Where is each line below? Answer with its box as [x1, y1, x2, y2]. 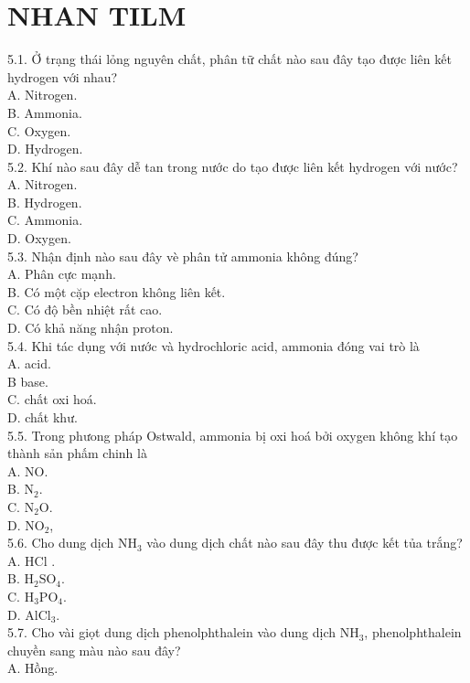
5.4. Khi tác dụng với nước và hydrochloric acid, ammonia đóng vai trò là [7, 336, 420, 355]
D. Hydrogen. [7, 139, 83, 158]
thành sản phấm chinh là [7, 443, 147, 463]
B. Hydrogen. [7, 192, 82, 211]
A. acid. [7, 354, 51, 373]
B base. [7, 371, 48, 390]
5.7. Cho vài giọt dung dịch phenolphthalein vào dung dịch [7, 623, 336, 642]
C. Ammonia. [7, 210, 83, 229]
